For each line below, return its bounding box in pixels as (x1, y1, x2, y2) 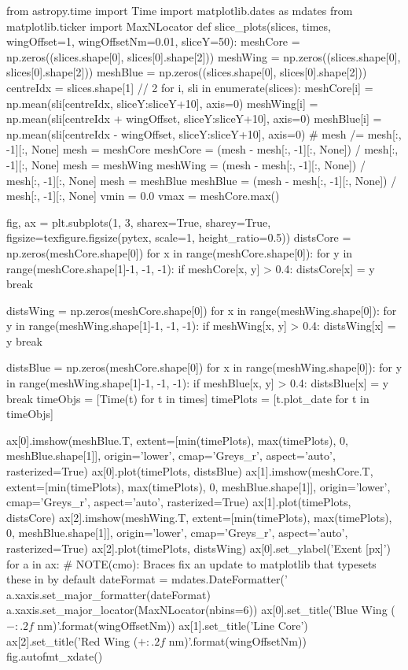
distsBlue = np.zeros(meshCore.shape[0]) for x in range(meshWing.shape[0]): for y (6, 359, 402, 376)
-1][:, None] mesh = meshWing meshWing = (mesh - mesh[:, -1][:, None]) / (6, 156, 366, 172)
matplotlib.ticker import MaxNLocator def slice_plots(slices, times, (6, 17, 331, 34)
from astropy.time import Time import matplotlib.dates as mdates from (6, 2, 353, 18)
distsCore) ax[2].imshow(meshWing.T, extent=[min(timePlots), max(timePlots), (6, 509, 392, 525)
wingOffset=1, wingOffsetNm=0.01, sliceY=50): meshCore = (6, 33, 300, 50)
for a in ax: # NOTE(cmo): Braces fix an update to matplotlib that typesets (6, 555, 377, 572)
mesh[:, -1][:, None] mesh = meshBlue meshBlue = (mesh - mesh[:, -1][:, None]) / (6, 172, 397, 188)
